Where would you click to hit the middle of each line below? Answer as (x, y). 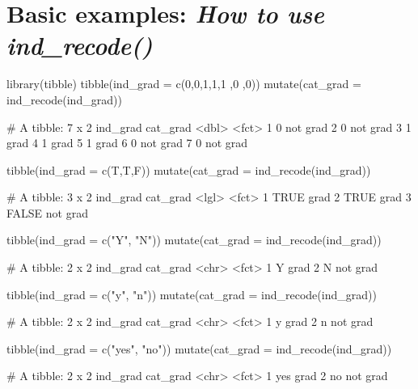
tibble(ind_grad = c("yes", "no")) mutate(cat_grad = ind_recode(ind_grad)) (199, 348)
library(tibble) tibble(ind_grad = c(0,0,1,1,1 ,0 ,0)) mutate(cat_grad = (184, 84)
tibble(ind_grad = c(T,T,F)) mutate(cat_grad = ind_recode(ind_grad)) (189, 169)
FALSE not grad (47, 212)
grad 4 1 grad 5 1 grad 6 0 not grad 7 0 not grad (127, 143)
